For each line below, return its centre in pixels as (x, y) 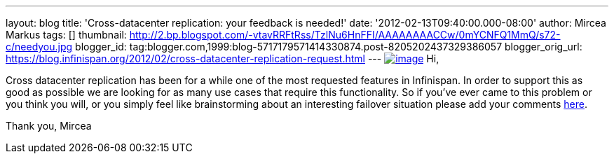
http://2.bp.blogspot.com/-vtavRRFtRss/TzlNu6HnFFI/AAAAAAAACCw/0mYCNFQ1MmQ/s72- (345, 35)
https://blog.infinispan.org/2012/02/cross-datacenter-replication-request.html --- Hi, (223, 58)
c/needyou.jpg (39, 47)
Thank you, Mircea (49, 126)
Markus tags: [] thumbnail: (66, 35)
